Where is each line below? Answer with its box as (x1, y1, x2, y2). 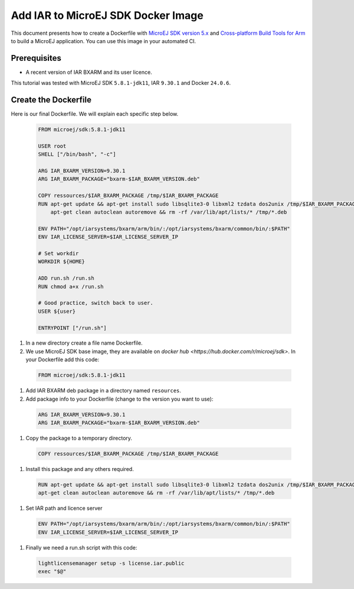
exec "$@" (38, 568, 67, 575)
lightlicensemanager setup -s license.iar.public (38, 559, 185, 567)
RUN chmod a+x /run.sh (38, 283, 104, 290)
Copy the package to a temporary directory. (25, 434, 133, 441)
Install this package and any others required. (25, 465, 134, 472)
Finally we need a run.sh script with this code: (25, 544, 137, 551)
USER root (38, 142, 67, 149)
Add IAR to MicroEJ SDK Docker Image (11, 9, 204, 22)
